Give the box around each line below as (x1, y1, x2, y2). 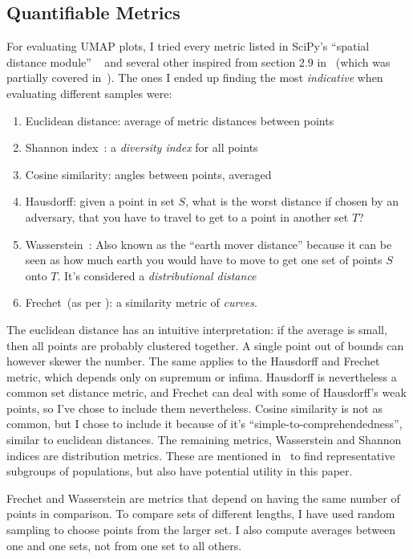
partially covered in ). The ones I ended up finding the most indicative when (6, 69, 383, 86)
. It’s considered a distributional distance (57, 267, 257, 284)
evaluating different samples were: (6, 84, 172, 101)
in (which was (317, 53, 391, 70)
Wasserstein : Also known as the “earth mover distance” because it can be (25, 235, 392, 252)
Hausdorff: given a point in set (25, 193, 175, 210)
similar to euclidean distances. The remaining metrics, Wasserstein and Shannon (6, 431, 402, 448)
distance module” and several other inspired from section (6, 53, 296, 70)
